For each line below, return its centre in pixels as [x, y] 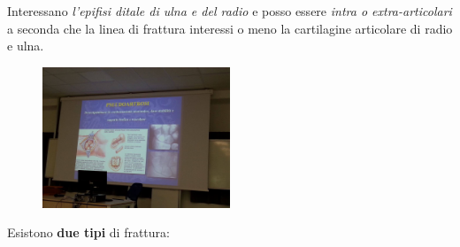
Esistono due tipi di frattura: [88, 232]
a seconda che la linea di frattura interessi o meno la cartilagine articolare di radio [230, 28]
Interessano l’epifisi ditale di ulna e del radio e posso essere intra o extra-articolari [230, 11]
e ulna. [26, 46]
